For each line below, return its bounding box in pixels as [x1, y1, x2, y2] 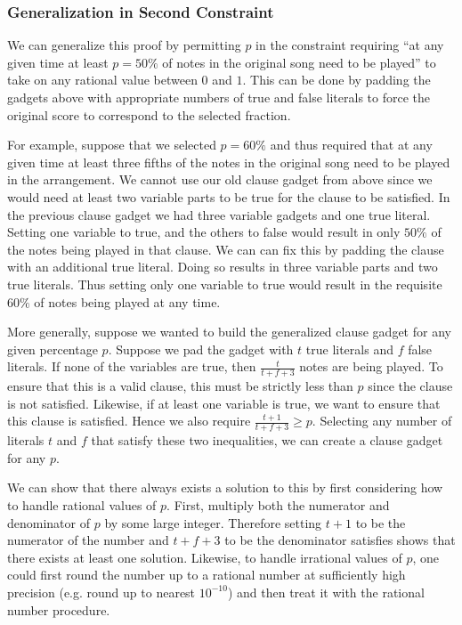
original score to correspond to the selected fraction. [7, 105, 291, 124]
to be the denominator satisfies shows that [224, 531, 456, 549]
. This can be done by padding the [242, 70, 431, 89]
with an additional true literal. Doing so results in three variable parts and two [7, 257, 438, 276]
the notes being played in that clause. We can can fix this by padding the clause [7, 239, 444, 258]
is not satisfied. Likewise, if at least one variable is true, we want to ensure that [7, 394, 441, 412]
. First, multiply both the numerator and [166, 495, 390, 514]
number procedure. [7, 600, 110, 619]
